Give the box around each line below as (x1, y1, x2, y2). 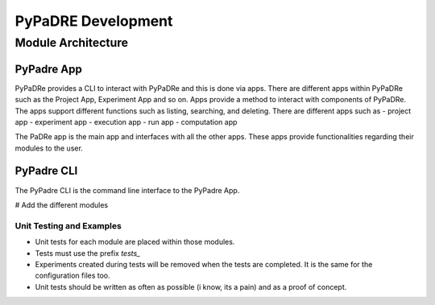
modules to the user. (14, 143, 84, 153)
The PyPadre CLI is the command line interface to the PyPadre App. (14, 185, 240, 195)
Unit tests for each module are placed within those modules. (35, 237, 235, 247)
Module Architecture (14, 35, 129, 50)
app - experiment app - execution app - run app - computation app (14, 117, 238, 126)
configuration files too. (35, 270, 110, 281)
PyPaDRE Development (14, 12, 173, 30)
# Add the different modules (14, 200, 109, 209)
